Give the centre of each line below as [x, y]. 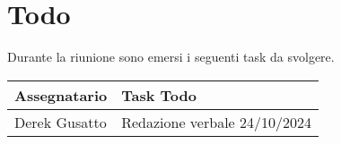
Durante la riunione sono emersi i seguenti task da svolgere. [171, 57]
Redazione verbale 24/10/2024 [217, 122]
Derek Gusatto [61, 122]
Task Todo [159, 95]
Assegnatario [61, 95]
